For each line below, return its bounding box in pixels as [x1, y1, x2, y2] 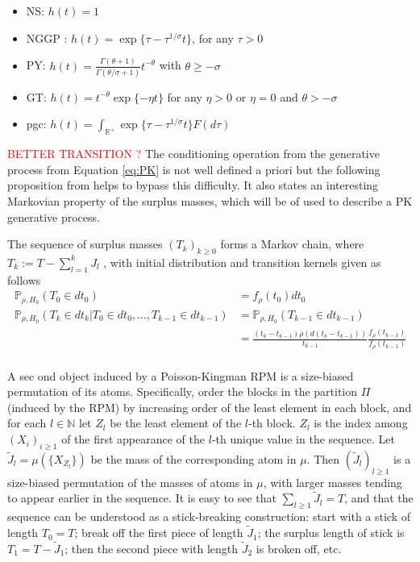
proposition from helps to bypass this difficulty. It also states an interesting [7, 177, 379, 194]
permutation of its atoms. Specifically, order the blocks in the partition [7, 383, 358, 400]
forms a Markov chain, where [220, 235, 364, 252]
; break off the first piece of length [74, 524, 243, 541]
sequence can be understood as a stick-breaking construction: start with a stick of [7, 508, 411, 525]
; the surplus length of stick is [257, 524, 405, 541]
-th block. [247, 414, 296, 431]
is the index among [314, 414, 408, 431]
